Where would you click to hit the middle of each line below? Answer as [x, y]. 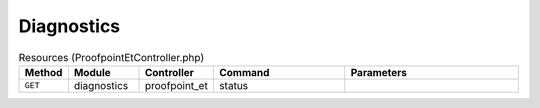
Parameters [379, 72]
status [233, 85]
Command [244, 72]
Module [92, 72]
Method [43, 72]
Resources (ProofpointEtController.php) [111, 57]
